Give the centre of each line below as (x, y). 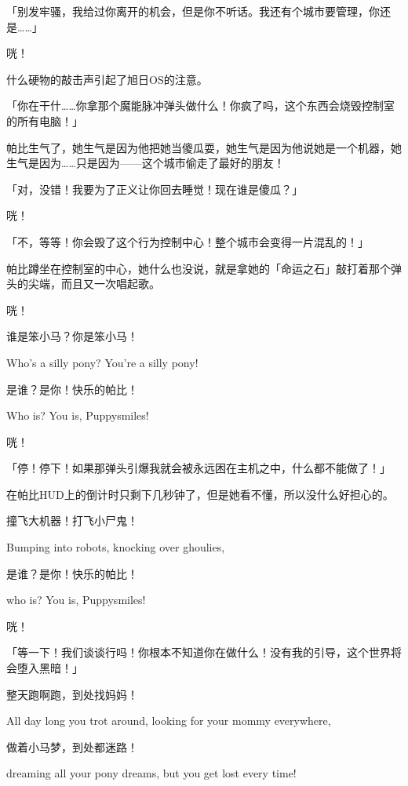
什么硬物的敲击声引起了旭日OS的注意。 (107, 79)
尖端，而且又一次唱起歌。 (94, 284)
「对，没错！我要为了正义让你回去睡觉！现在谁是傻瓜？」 (155, 189)
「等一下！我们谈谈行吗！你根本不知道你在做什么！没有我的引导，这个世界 (199, 652)
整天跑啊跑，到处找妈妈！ (72, 694)
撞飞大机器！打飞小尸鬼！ (72, 520)
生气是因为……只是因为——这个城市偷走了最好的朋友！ (146, 163)
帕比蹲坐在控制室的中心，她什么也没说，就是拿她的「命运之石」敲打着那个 (199, 268)
